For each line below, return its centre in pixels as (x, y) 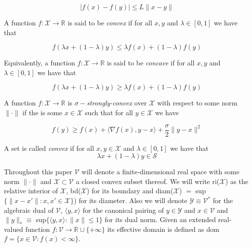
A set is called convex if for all (49, 148)
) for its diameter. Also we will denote (131, 200)
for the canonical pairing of (123, 210)
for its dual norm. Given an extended (160, 219)
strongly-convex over (117, 103)
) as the (237, 181)
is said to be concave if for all (151, 63)
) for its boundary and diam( (130, 191)
